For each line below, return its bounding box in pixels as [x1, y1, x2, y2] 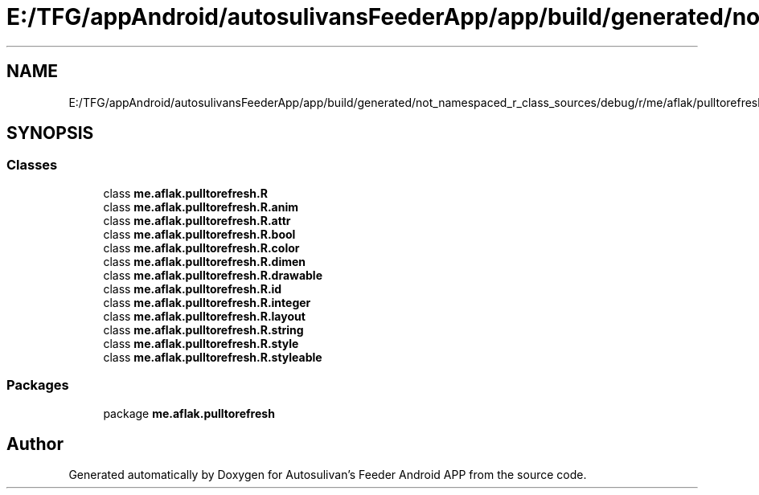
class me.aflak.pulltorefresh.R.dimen [103, 254, 306, 268]
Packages [6, 377, 69, 394]
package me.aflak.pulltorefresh [103, 406, 275, 420]
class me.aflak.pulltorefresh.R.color [103, 240, 300, 255]
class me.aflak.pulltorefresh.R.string [103, 322, 304, 337]
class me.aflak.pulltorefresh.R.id [103, 281, 282, 296]
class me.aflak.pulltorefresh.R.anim [103, 199, 298, 214]
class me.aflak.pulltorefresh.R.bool [103, 227, 296, 241]
